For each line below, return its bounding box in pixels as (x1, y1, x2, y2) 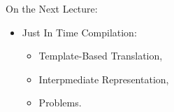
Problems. (38, 95, 82, 110)
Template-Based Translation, (38, 48, 163, 63)
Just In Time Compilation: (22, 24, 137, 39)
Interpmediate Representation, (38, 71, 169, 86)
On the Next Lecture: (6, 1, 98, 15)
